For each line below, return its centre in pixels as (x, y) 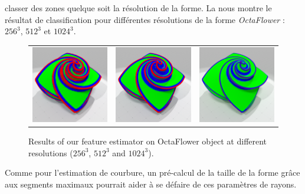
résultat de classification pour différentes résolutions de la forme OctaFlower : (145, 19)
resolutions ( (51, 152)
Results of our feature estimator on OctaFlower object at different (148, 141)
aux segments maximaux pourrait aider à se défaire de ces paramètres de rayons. (151, 184)
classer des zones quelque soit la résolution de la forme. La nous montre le (138, 8)
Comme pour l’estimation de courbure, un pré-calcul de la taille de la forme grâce (152, 172)
